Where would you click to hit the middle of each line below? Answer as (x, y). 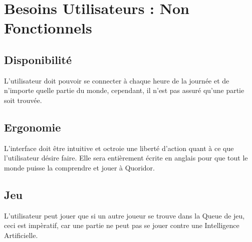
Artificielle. (21, 235)
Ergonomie (33, 127)
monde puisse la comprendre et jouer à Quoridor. (79, 167)
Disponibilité (38, 59)
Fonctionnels (48, 28)
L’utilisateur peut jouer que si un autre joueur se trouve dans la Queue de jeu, (124, 215)
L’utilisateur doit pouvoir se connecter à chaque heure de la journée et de (117, 80)
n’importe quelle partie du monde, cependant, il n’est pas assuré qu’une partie (124, 90)
